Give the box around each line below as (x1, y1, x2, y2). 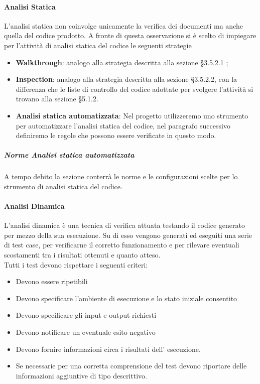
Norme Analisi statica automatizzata (4, 150, 135, 160)
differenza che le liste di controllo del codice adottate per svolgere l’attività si (16, 83, 253, 94)
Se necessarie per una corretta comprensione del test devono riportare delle (16, 360, 247, 371)
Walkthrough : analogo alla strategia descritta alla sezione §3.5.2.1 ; (16, 57, 228, 67)
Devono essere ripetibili (16, 276, 88, 287)
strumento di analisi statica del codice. (4, 181, 122, 191)
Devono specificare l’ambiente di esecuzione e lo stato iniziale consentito (16, 293, 237, 303)
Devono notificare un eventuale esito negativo (16, 327, 156, 337)
